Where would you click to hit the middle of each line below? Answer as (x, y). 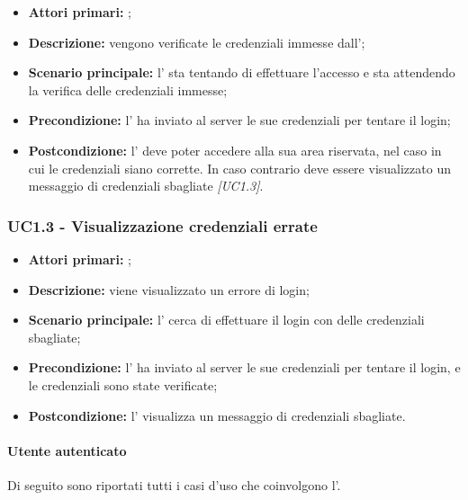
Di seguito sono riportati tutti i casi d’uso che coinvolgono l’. (174, 484)
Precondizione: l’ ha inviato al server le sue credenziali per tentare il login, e (244, 367)
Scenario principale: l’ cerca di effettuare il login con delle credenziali (226, 320)
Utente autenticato (67, 450)
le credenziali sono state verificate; (123, 384)
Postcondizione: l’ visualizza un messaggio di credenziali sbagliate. (217, 415)
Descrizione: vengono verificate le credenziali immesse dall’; (197, 42)
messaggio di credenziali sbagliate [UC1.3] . (146, 186)
